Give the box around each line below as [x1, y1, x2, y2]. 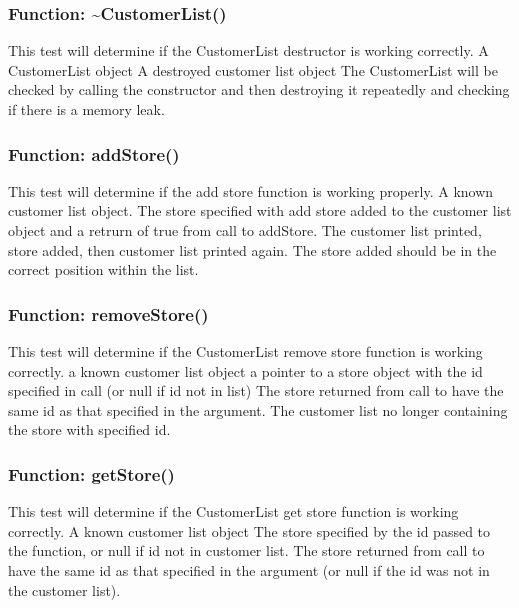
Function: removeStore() [8, 301, 209, 326]
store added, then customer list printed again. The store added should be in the [8, 239, 497, 260]
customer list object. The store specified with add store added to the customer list [8, 200, 512, 221]
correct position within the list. [8, 259, 199, 280]
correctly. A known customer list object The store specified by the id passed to [8, 520, 491, 541]
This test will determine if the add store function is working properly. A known [8, 180, 494, 201]
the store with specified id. [8, 419, 171, 440]
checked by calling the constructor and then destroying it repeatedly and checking [8, 79, 510, 100]
